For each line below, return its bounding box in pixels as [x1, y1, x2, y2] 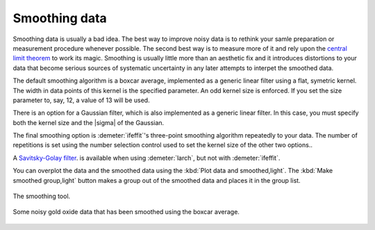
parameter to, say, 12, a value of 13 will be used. [12, 96, 150, 104]
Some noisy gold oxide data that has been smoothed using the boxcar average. [12, 208, 240, 216]
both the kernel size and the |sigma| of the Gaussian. [12, 118, 165, 126]
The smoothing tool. [12, 192, 71, 201]
